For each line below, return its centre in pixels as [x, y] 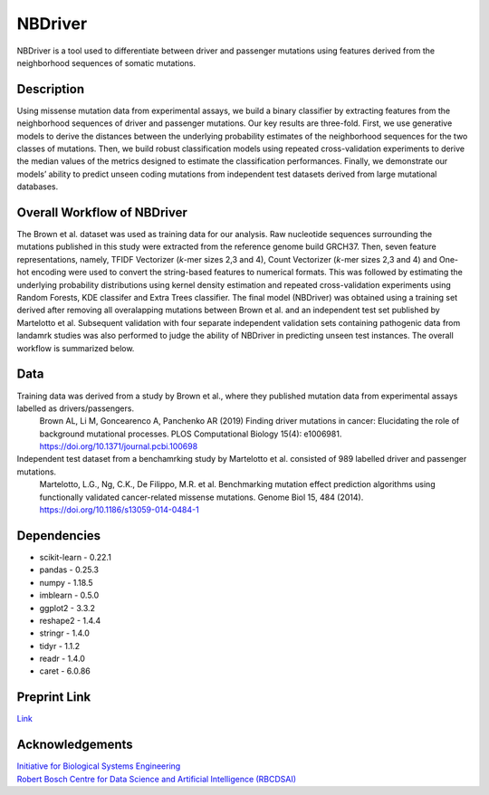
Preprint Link [54, 697]
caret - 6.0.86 [65, 671]
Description [51, 89]
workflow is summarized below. [76, 348]
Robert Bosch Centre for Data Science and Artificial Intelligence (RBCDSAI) [157, 779]
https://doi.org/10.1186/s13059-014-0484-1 [119, 510]
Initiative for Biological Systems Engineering [99, 766]
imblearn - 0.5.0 [69, 595]
